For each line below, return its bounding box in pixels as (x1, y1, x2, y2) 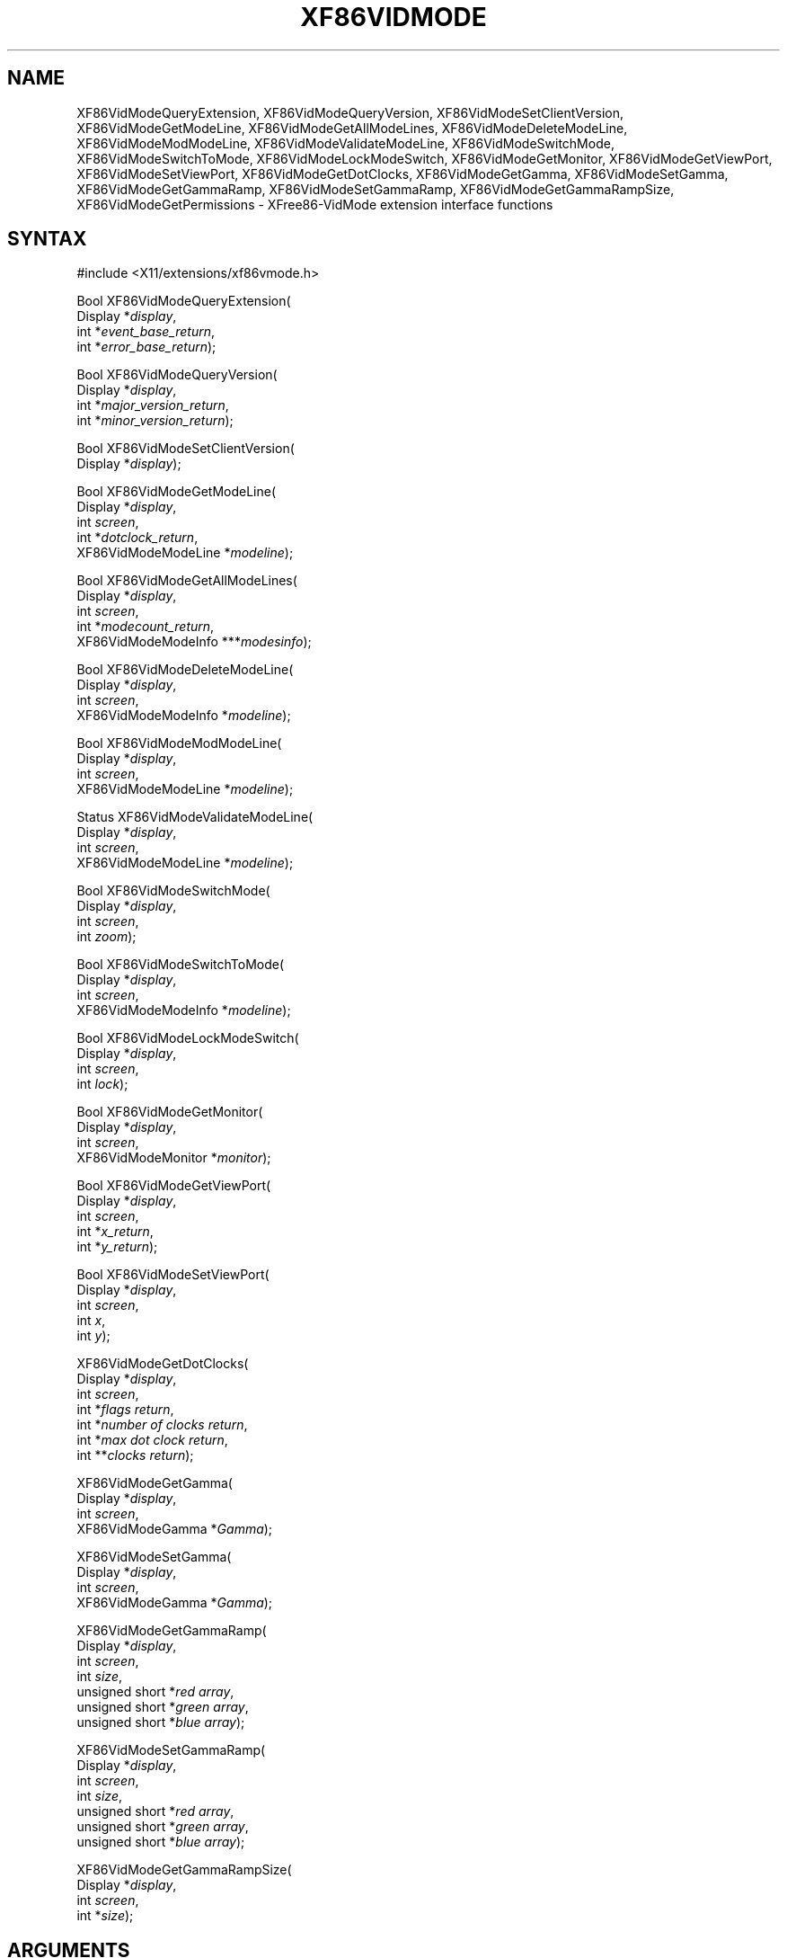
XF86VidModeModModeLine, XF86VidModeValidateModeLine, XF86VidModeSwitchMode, (76, 135, 615, 151)
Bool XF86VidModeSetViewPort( (76, 1267, 270, 1283)
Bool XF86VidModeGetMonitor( (76, 1104, 263, 1120)
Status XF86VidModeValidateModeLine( (76, 809, 314, 825)
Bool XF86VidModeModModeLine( (76, 735, 282, 752)
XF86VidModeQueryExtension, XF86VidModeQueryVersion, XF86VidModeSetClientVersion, (76, 104, 624, 120)
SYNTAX (7, 227, 87, 251)
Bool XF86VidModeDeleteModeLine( (76, 662, 294, 678)
